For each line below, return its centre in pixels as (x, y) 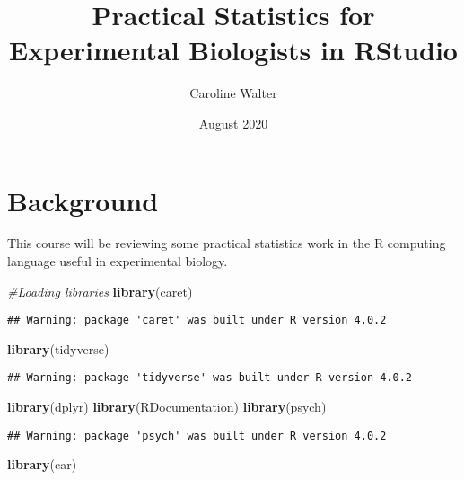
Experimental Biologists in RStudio (233, 50)
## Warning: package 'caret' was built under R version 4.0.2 (197, 320)
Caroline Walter (233, 93)
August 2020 (233, 123)
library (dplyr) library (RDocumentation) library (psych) (167, 407)
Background (83, 200)
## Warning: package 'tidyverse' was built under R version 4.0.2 (210, 378)
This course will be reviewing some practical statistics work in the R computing (227, 243)
